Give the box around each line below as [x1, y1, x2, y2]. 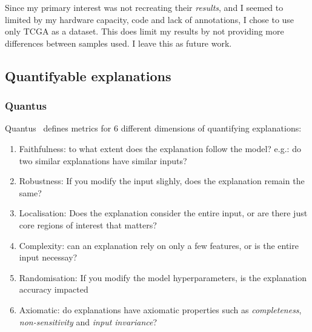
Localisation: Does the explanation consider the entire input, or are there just [19, 207, 308, 219]
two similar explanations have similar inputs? [19, 154, 187, 167]
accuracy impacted [19, 283, 88, 296]
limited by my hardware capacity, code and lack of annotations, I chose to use [5, 13, 294, 25]
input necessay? [19, 251, 78, 264]
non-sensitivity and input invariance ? [19, 315, 158, 328]
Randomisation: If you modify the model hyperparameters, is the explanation [19, 271, 307, 284]
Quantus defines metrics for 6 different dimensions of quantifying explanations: [5, 122, 302, 134]
